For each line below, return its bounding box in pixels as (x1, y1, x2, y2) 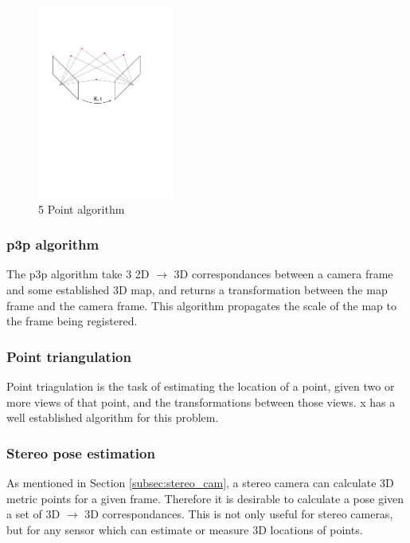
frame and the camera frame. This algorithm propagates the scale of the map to (6, 297, 396, 313)
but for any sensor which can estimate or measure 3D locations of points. (6, 521, 363, 537)
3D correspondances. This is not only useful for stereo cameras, (84, 506, 393, 522)
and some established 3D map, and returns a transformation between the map (6, 281, 388, 297)
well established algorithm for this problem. (6, 409, 219, 426)
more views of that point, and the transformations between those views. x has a (6, 393, 396, 410)
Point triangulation (6, 346, 131, 366)
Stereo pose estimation (6, 443, 155, 462)
